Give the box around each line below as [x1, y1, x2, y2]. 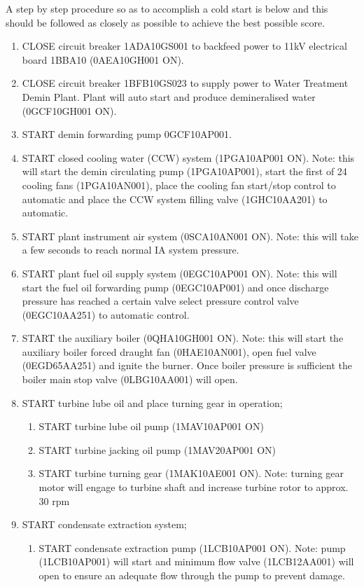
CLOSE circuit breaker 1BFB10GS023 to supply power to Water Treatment [22, 76, 349, 90]
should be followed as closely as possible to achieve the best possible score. [6, 15, 325, 29]
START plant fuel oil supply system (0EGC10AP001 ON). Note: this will [22, 265, 337, 280]
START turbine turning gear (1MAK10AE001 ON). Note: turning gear [38, 466, 344, 481]
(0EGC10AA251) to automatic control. [22, 307, 190, 322]
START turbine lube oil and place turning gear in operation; [22, 395, 283, 410]
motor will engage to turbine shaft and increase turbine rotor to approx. [38, 480, 349, 495]
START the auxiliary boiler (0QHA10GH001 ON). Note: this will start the [22, 331, 344, 345]
